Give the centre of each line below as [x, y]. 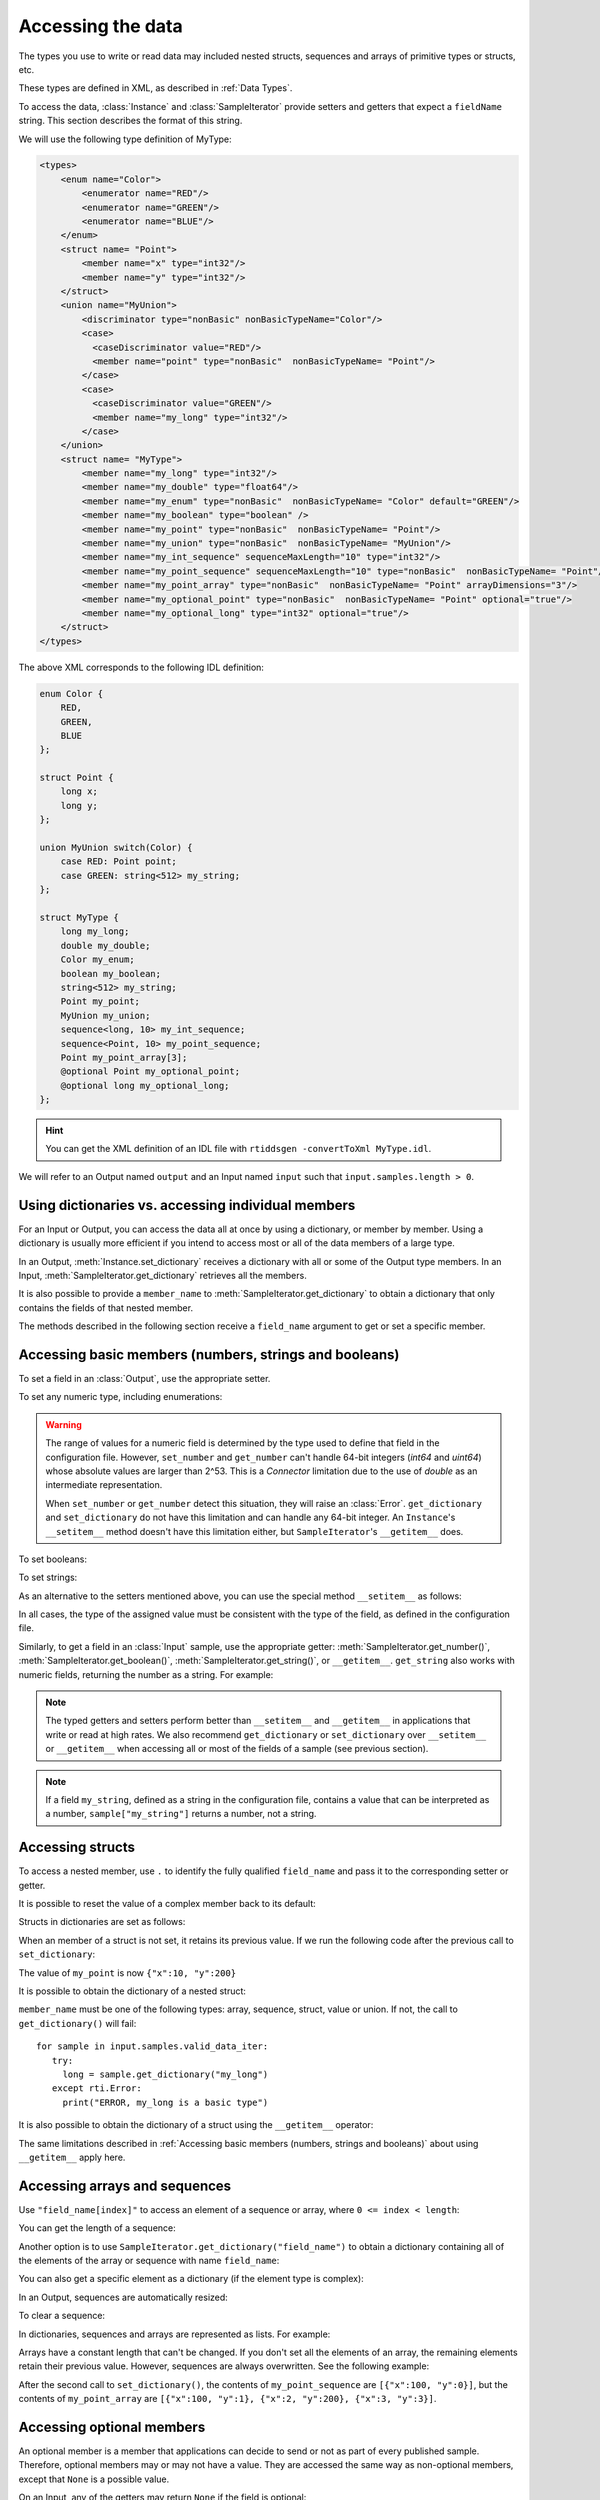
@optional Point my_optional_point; [150, 1071]
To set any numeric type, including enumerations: [120, 1397]
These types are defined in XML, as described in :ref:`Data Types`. [155, 88]
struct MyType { [79, 917]
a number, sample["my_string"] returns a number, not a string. [181, 1814]
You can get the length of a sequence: [97, 2228]
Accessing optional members [112, 2426]
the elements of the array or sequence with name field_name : [149, 2260]
